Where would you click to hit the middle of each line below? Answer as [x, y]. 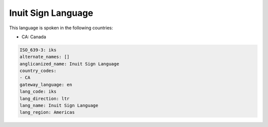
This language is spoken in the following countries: [61, 28]
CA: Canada [34, 37]
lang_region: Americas [47, 112]
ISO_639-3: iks [38, 50]
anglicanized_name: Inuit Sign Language [69, 64]
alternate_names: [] [44, 57]
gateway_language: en [46, 85]
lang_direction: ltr [44, 98]
